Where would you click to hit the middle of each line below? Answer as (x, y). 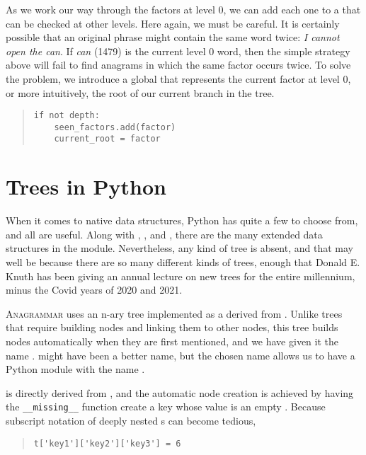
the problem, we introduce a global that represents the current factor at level (173, 78)
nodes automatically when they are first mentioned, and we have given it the (172, 341)
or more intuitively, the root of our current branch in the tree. (140, 92)
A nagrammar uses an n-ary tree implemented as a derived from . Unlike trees (174, 313)
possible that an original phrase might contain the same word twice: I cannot (173, 37)
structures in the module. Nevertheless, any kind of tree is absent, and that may (179, 248)
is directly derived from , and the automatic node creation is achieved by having (180, 392)
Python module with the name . (75, 369)
